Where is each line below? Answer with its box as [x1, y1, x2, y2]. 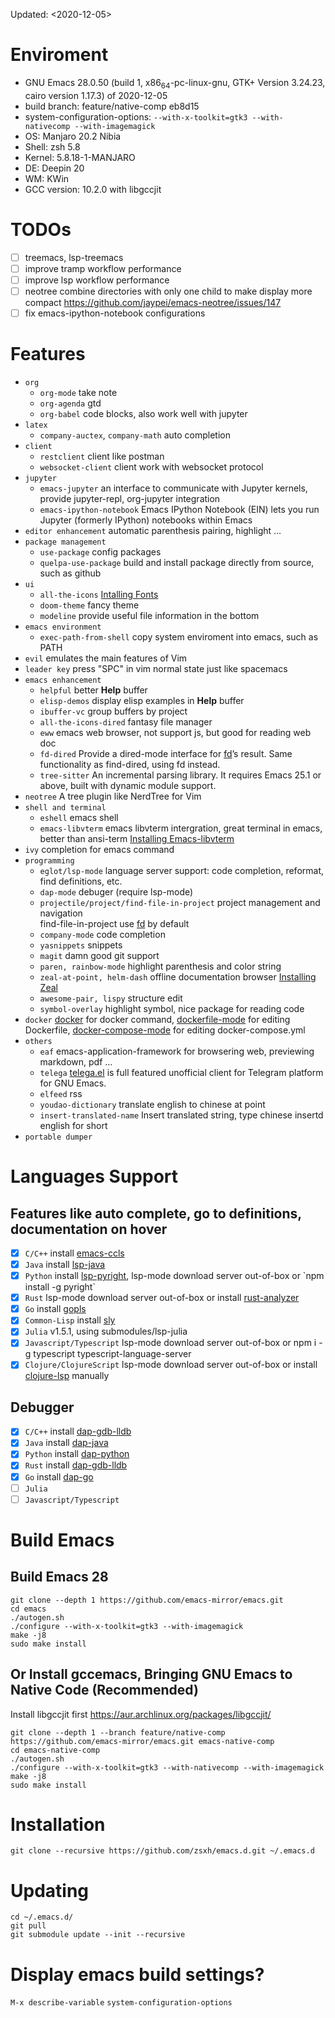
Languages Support [10, 1165, 179, 1188]
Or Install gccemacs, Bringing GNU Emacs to [10, 1666, 293, 1683]
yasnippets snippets [39, 939, 123, 951]
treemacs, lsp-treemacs [24, 251, 124, 263]
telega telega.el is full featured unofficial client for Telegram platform [39, 1066, 324, 1078]
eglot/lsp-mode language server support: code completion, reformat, [39, 864, 324, 876]
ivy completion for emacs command [24, 843, 175, 855]
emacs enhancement [24, 675, 102, 685]
